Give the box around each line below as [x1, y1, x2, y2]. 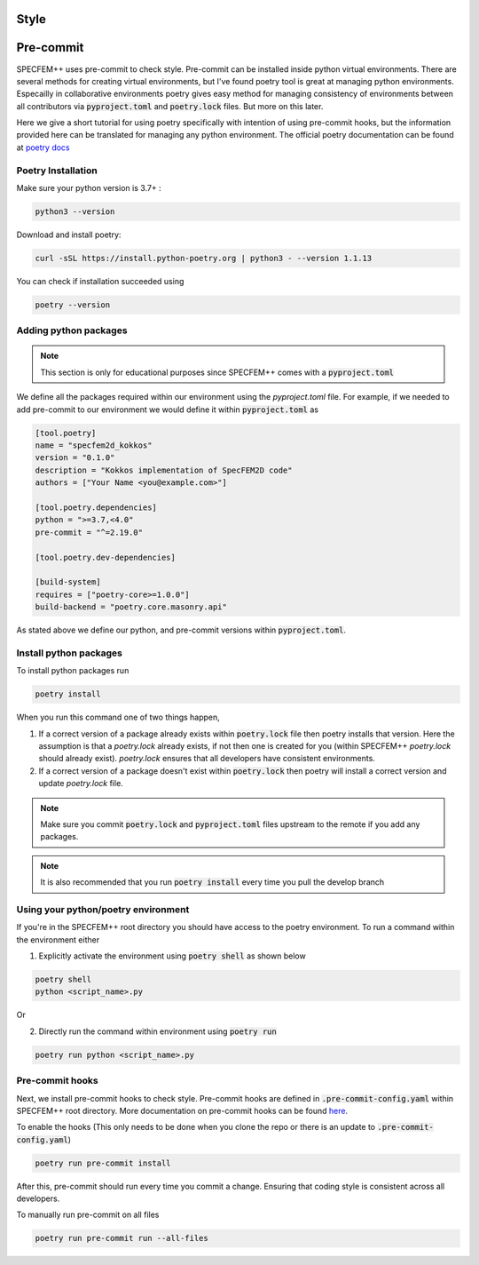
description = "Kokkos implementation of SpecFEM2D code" [35, 465, 293, 475]
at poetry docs [16, 142, 70, 153]
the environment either [16, 934, 100, 945]
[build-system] [35, 577, 101, 587]
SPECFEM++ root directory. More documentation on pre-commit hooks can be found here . [16, 1105, 349, 1116]
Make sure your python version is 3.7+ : [16, 183, 161, 194]
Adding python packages [16, 324, 128, 337]
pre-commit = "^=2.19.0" [35, 527, 144, 537]
